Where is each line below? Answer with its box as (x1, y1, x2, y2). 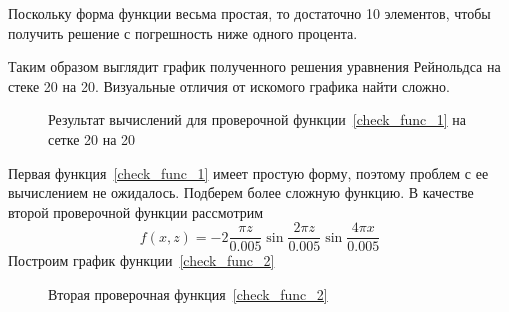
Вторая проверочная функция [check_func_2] (48, 284, 328, 304)
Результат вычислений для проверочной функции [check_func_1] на (48, 109, 467, 130)
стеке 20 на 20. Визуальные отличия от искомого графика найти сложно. (8, 75, 450, 96)
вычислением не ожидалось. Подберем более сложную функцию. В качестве (8, 182, 474, 203)
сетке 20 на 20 (48, 128, 136, 149)
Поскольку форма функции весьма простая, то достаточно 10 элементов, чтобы (8, 3, 491, 23)
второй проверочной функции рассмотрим (8, 201, 264, 222)
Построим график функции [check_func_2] (8, 250, 275, 271)
